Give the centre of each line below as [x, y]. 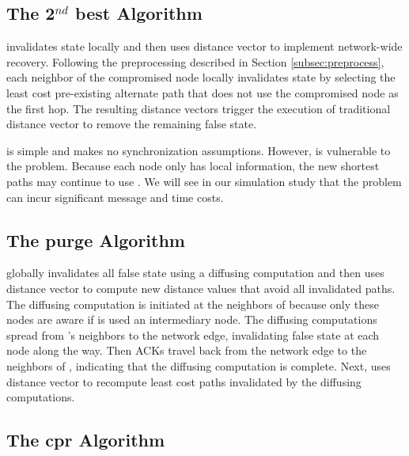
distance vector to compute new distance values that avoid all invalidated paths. [201, 288]
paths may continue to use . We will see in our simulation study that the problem [204, 181]
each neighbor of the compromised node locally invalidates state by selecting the [201, 77]
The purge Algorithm [96, 239]
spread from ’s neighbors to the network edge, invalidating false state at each [193, 334]
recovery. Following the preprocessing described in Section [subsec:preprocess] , [195, 61]
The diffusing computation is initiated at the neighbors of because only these [193, 304]
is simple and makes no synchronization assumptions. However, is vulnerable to [199, 150]
